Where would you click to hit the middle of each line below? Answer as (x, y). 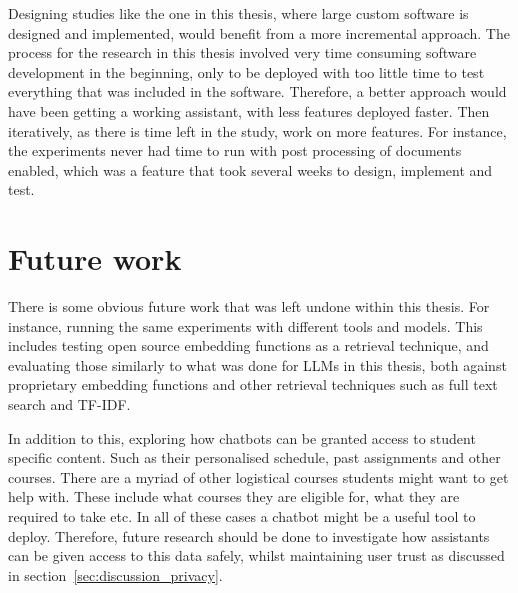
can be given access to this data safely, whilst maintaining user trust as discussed (256, 555)
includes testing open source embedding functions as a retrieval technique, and (248, 345)
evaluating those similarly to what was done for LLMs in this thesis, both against (257, 364)
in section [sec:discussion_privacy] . (115, 574)
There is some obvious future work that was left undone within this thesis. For (249, 306)
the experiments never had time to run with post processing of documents (235, 150)
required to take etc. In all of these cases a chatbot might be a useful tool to (242, 516)
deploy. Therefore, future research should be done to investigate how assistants (249, 535)
